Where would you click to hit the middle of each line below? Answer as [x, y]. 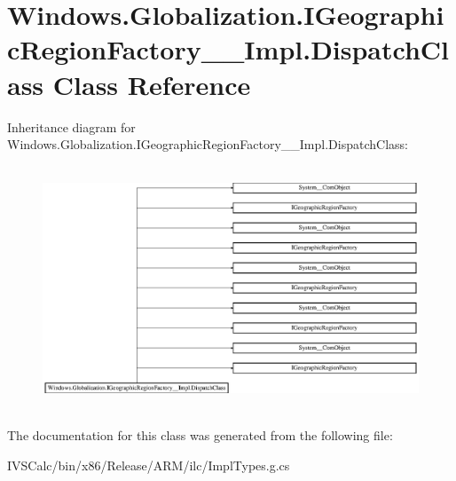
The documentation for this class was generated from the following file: [200, 435]
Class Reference [152, 84]
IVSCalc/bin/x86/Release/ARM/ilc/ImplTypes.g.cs [149, 465]
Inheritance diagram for [71, 126]
